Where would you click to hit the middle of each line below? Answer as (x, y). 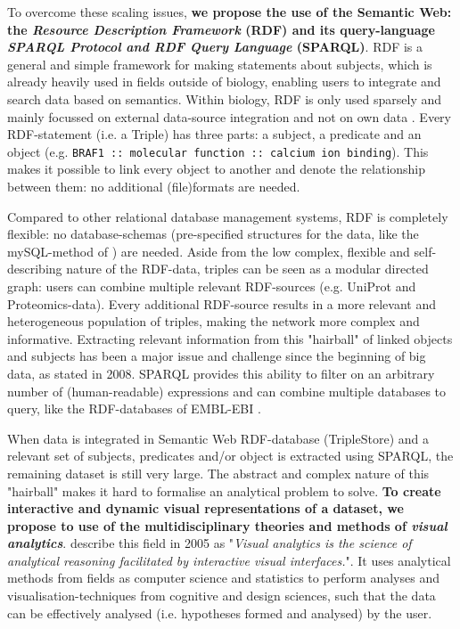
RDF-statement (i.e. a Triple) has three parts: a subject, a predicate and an (214, 134)
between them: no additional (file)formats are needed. (154, 186)
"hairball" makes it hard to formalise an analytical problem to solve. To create (224, 490)
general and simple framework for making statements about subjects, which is (220, 64)
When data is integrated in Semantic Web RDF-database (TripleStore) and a (218, 438)
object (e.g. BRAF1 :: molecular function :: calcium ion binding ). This (218, 151)
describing (35, 269)
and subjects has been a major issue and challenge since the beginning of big (217, 356)
